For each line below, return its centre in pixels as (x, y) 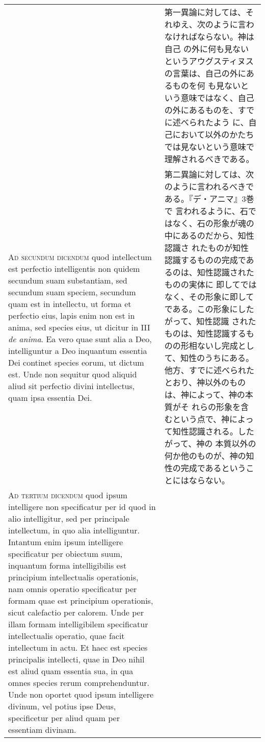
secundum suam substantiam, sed (68, 280)
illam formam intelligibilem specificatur (78, 624)
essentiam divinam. (42, 730)
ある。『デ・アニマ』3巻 (209, 199)
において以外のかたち (213, 134)
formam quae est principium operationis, (81, 600)
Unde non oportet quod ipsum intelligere (81, 694)
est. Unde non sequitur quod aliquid (73, 374)
